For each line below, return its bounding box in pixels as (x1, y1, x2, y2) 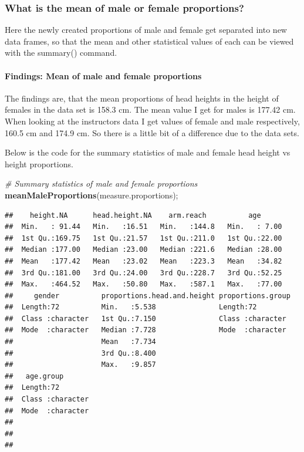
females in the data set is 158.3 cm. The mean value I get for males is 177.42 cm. (5, 103, 296, 116)
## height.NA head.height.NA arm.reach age (5, 211, 261, 220)
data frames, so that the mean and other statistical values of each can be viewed (5, 35, 294, 47)
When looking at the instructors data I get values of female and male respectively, (5, 114, 300, 127)
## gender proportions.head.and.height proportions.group (5, 291, 291, 300)
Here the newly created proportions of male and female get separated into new (5, 23, 287, 36)
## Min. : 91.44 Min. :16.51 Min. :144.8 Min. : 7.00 (5, 222, 282, 231)
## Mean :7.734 (5, 338, 156, 346)
